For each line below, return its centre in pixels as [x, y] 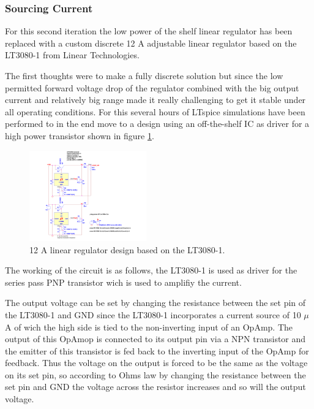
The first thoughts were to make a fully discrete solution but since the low [144, 75]
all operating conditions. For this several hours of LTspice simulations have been [155, 111]
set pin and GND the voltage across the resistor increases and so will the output [155, 387]
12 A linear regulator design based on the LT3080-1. [127, 249]
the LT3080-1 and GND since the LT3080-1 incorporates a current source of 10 [153, 314]
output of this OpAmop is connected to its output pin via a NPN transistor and [155, 339]
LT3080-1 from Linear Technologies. [72, 55]
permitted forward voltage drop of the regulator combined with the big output [152, 87]
